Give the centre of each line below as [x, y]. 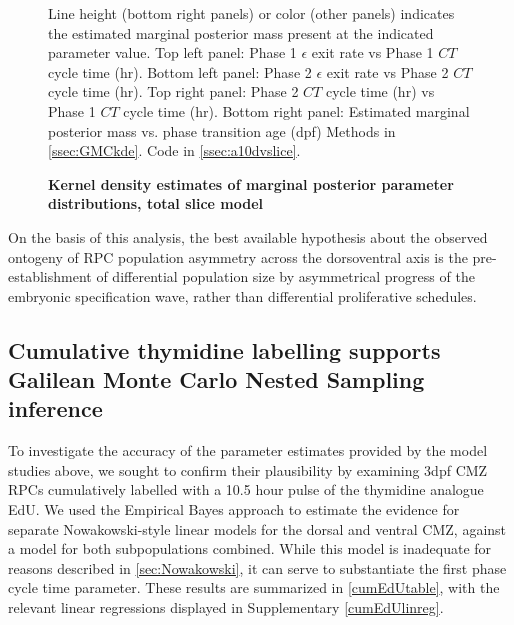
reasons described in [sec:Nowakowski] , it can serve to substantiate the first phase [257, 567]
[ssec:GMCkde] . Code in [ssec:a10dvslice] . [174, 150]
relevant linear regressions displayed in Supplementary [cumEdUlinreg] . [226, 607]
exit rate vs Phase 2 [387, 71]
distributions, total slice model [156, 203]
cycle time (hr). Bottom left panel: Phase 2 [180, 71]
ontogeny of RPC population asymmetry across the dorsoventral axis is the [238, 256]
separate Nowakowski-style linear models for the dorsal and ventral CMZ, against [257, 528]
